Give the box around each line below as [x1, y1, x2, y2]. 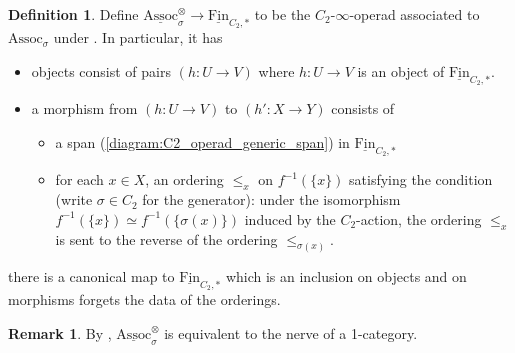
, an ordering [145, 169, 224, 190]
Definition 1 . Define [8, 4, 139, 24]
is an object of [357, 61, 445, 82]
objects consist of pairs [31, 61, 171, 82]
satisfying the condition [349, 169, 493, 190]
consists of [331, 98, 395, 119]
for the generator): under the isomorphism [142, 189, 401, 210]
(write [55, 189, 93, 210]
